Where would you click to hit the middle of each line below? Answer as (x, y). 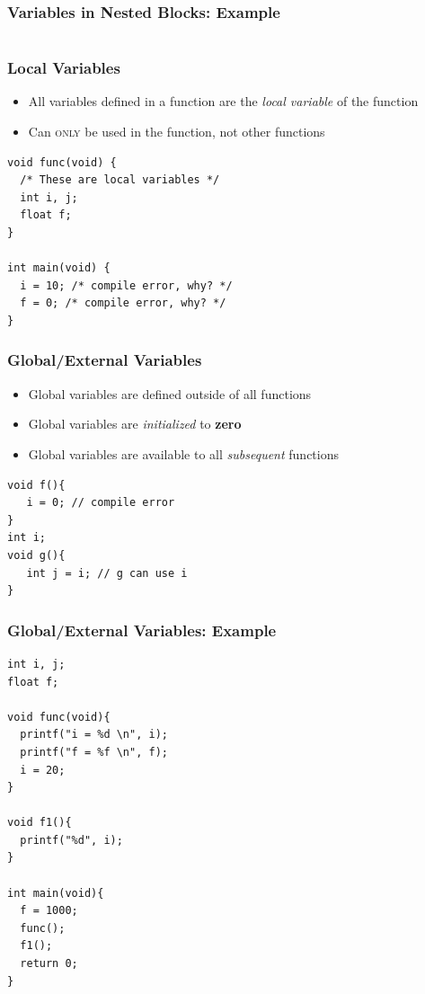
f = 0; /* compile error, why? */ (123, 303)
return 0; (49, 964)
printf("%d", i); (71, 840)
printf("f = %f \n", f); (94, 752)
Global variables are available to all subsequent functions (183, 453)
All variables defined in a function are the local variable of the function (223, 101)
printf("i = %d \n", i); (94, 735)
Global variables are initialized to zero (135, 424)
